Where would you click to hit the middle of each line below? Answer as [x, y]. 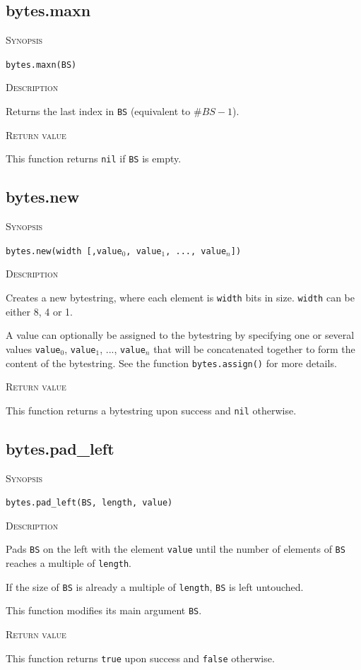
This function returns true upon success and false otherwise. [140, 658]
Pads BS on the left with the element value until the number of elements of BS [176, 549]
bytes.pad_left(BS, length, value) [89, 503]
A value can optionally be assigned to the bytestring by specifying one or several [180, 335]
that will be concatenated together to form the [254, 348]
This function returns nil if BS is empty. [94, 158]
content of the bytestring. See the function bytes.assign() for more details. [171, 363]
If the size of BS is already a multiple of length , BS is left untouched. [155, 586]
